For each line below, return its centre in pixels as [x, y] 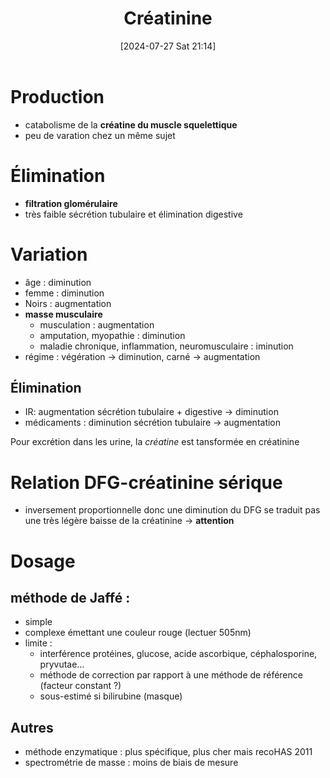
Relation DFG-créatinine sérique [146, 482]
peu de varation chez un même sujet [100, 135]
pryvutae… [62, 664]
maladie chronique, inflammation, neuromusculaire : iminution [166, 346]
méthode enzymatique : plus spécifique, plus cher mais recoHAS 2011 [168, 752]
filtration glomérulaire [71, 203]
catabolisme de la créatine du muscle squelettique [131, 124]
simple [38, 622]
